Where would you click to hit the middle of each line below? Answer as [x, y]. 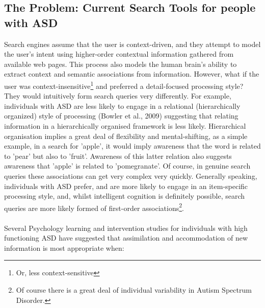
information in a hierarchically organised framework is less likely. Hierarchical [125, 126]
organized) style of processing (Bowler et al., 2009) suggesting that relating [121, 116]
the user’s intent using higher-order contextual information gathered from [119, 54]
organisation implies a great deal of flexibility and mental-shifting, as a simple [126, 136]
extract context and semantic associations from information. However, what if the [132, 74]
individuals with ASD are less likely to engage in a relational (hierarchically [122, 105]
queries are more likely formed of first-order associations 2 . [94, 207]
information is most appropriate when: [64, 247]
